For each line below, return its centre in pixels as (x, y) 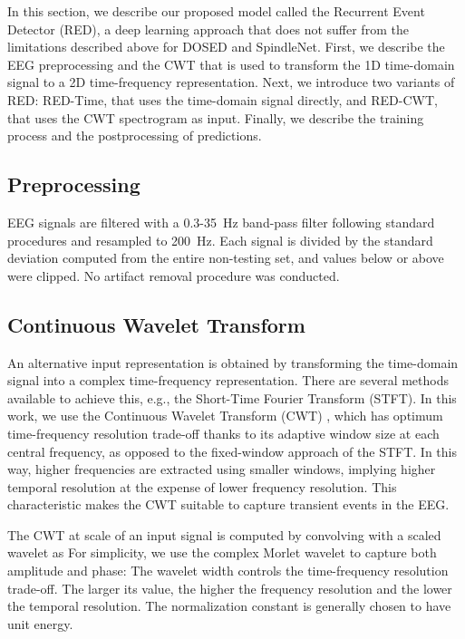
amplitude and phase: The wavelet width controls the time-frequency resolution (228, 571)
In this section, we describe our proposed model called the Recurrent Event (216, 11)
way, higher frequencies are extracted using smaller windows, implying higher (222, 469)
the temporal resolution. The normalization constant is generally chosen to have (229, 606)
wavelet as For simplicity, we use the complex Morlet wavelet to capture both (222, 552)
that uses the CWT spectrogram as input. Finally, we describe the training (216, 117)
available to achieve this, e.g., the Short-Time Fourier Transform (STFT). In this (232, 397)
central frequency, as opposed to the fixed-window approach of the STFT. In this (232, 451)
